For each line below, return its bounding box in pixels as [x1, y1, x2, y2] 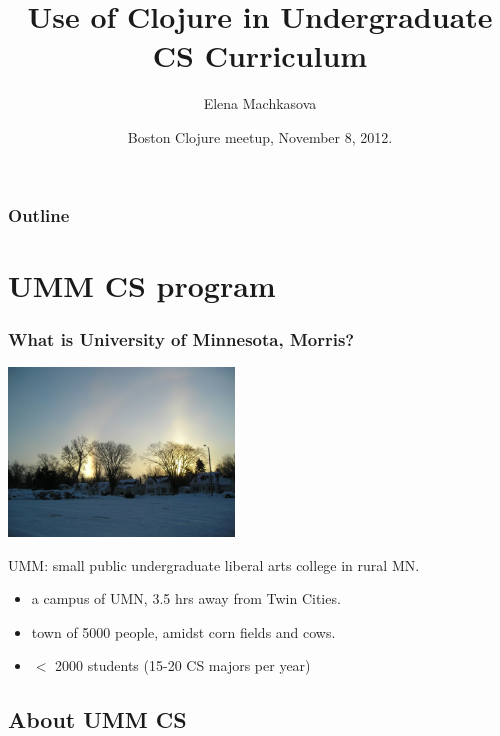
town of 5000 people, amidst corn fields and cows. [31, 621, 336, 642]
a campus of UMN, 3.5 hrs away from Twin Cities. [31, 588, 341, 609]
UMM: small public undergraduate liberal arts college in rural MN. [8, 554, 420, 575]
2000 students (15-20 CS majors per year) [55, 655, 311, 676]
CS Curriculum [152, 35, 368, 76]
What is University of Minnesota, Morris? [8, 326, 355, 351]
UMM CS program [8, 264, 276, 305]
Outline [8, 202, 70, 227]
